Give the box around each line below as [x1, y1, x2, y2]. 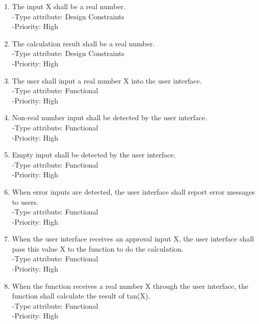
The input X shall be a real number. [12, 1, 126, 11]
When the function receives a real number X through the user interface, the [12, 280, 248, 291]
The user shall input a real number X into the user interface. [12, 75, 202, 86]
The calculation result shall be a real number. [12, 38, 155, 48]
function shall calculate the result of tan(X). [12, 290, 150, 301]
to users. [12, 196, 39, 207]
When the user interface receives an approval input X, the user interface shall [12, 233, 254, 244]
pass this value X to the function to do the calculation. [12, 243, 184, 254]
